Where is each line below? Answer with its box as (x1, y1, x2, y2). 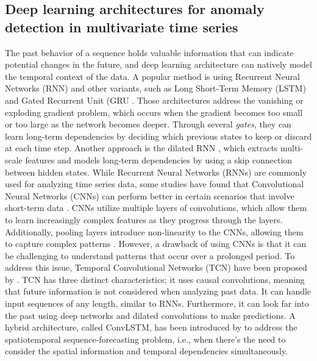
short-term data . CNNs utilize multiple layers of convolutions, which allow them (5, 201, 307, 214)
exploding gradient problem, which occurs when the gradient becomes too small (5, 105, 303, 118)
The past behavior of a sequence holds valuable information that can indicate (5, 46, 294, 59)
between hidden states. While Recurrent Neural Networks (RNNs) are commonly (5, 165, 307, 178)
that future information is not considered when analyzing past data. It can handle (5, 285, 312, 298)
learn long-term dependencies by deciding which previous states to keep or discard (5, 129, 312, 142)
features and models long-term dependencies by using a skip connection (25, 153, 293, 166)
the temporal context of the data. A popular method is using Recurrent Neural (5, 70, 300, 82)
